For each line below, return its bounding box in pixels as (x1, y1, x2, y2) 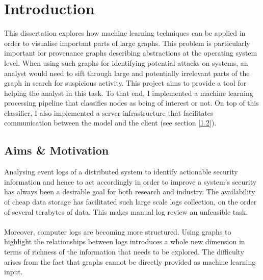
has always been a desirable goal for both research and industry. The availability (4, 186, 255, 197)
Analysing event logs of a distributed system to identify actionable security (4, 166, 238, 177)
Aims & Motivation (4, 142, 109, 158)
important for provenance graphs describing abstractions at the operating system (4, 47, 257, 58)
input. (4, 266, 23, 277)
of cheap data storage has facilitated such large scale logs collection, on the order (4, 196, 257, 207)
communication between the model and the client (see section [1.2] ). (4, 117, 217, 128)
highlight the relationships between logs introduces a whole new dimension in (4, 236, 245, 247)
